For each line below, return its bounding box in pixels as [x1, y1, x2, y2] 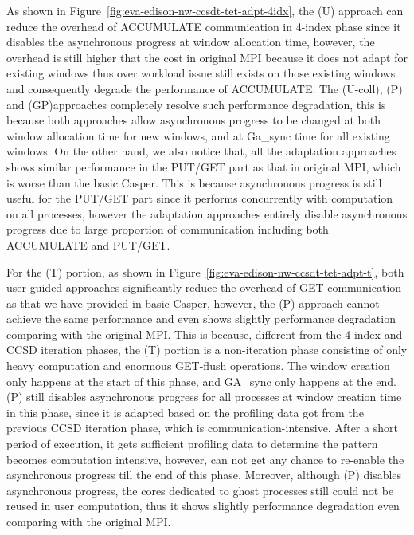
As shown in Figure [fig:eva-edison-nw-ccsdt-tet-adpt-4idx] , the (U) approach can [6, 2, 404, 18]
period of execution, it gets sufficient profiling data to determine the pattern [6, 435, 378, 452]
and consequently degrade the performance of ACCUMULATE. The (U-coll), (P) [6, 80, 403, 96]
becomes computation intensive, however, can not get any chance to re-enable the [6, 450, 404, 467]
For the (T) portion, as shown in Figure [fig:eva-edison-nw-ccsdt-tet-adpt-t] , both [6, 263, 404, 280]
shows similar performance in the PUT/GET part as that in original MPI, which [6, 158, 401, 175]
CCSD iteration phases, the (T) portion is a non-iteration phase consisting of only [6, 341, 408, 358]
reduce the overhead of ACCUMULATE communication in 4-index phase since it [6, 18, 401, 34]
